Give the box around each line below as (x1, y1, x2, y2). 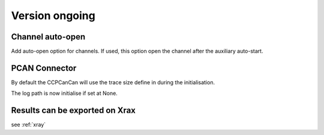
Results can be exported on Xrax (11, 105, 136, 116)
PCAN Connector (11, 63, 77, 73)
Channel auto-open (11, 32, 86, 42)
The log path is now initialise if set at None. (11, 90, 118, 97)
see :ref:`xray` (11, 121, 46, 128)
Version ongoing (11, 9, 95, 22)
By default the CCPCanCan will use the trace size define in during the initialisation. (11, 78, 215, 86)
